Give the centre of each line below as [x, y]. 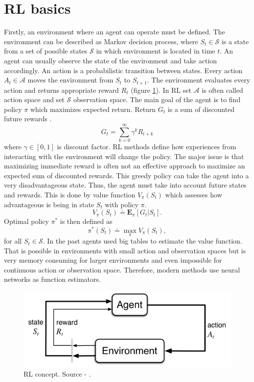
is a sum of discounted [201, 109]
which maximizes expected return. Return [93, 109]
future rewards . [28, 119]
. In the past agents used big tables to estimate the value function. [142, 241]
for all [13, 241]
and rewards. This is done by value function [70, 195]
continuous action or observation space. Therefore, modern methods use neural [122, 269]
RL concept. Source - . [57, 373]
